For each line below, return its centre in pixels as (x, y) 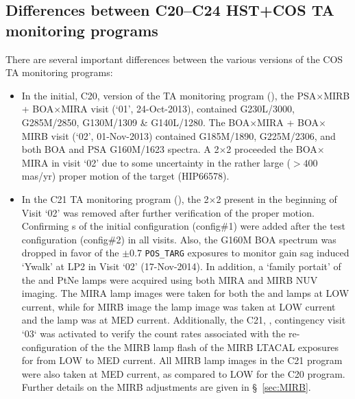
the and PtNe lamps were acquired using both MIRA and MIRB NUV (170, 279)
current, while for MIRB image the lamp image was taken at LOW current (179, 306)
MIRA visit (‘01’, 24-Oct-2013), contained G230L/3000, (178, 109)
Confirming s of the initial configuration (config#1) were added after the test (183, 226)
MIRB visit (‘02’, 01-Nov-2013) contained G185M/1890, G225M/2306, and (179, 135)
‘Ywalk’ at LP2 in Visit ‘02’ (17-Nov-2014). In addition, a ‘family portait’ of (181, 266)
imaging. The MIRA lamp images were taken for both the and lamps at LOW (185, 293)
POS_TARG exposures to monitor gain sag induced (247, 253)
